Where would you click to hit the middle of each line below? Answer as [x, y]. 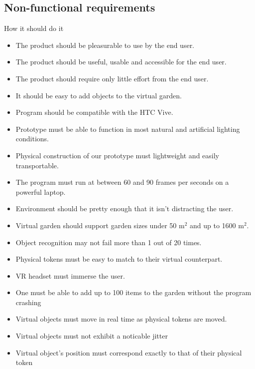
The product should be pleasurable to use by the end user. [105, 45]
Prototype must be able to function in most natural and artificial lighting [128, 129]
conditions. [32, 139]
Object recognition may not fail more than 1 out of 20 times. [109, 242]
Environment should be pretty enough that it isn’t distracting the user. [125, 208]
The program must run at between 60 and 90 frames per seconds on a [122, 182]
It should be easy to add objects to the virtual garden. [99, 95]
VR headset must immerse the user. [70, 275]
